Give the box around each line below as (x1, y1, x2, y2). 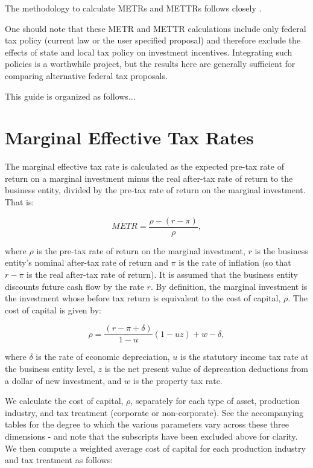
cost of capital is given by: (5, 303, 101, 316)
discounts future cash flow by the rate (5, 280, 144, 292)
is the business (255, 244, 308, 257)
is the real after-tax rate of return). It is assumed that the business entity (27, 268, 298, 280)
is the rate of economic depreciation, (36, 350, 170, 363)
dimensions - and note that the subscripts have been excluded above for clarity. (5, 429, 298, 442)
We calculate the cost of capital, (5, 394, 124, 407)
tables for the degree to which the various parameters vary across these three (5, 418, 289, 431)
